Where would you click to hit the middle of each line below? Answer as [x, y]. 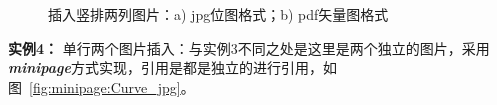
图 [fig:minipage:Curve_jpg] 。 [101, 86]
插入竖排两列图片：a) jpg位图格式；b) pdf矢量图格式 [218, 14]
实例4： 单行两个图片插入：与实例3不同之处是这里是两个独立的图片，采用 [249, 47]
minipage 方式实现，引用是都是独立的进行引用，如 [172, 67]
